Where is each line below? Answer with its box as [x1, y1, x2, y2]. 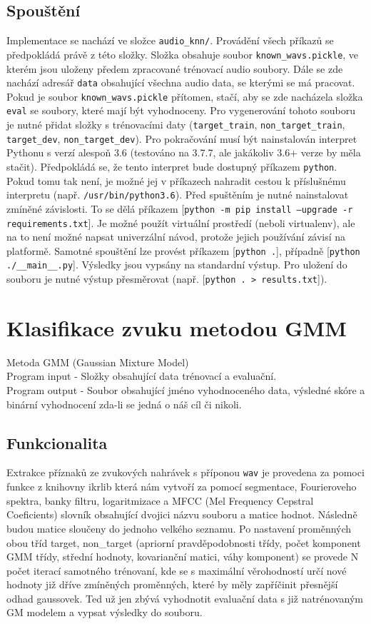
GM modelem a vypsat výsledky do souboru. [6, 605, 203, 620]
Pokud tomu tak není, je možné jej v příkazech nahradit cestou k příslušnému [6, 173, 346, 188]
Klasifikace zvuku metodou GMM [6, 313, 347, 342]
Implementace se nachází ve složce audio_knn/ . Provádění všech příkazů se [6, 33, 334, 48]
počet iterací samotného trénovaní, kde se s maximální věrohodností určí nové [6, 563, 347, 578]
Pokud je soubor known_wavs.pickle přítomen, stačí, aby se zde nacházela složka [6, 89, 363, 104]
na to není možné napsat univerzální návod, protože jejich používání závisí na [6, 229, 346, 244]
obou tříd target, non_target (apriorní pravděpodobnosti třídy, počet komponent [6, 535, 361, 550]
